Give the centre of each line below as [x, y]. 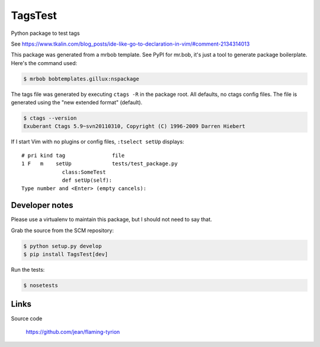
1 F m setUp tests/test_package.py [100, 164]
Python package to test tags [45, 33]
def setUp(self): [87, 180]
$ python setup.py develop [63, 246]
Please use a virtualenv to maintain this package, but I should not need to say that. [112, 220]
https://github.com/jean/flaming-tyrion [73, 332]
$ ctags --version [50, 118]
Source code [27, 318]
